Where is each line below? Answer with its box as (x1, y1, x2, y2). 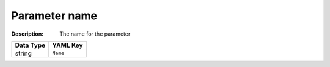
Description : (11, 30, 44, 37)
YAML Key (52, 41, 83, 49)
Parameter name (11, 9, 98, 22)
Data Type (15, 41, 46, 49)
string (15, 49, 32, 57)
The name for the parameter (59, 30, 131, 37)
